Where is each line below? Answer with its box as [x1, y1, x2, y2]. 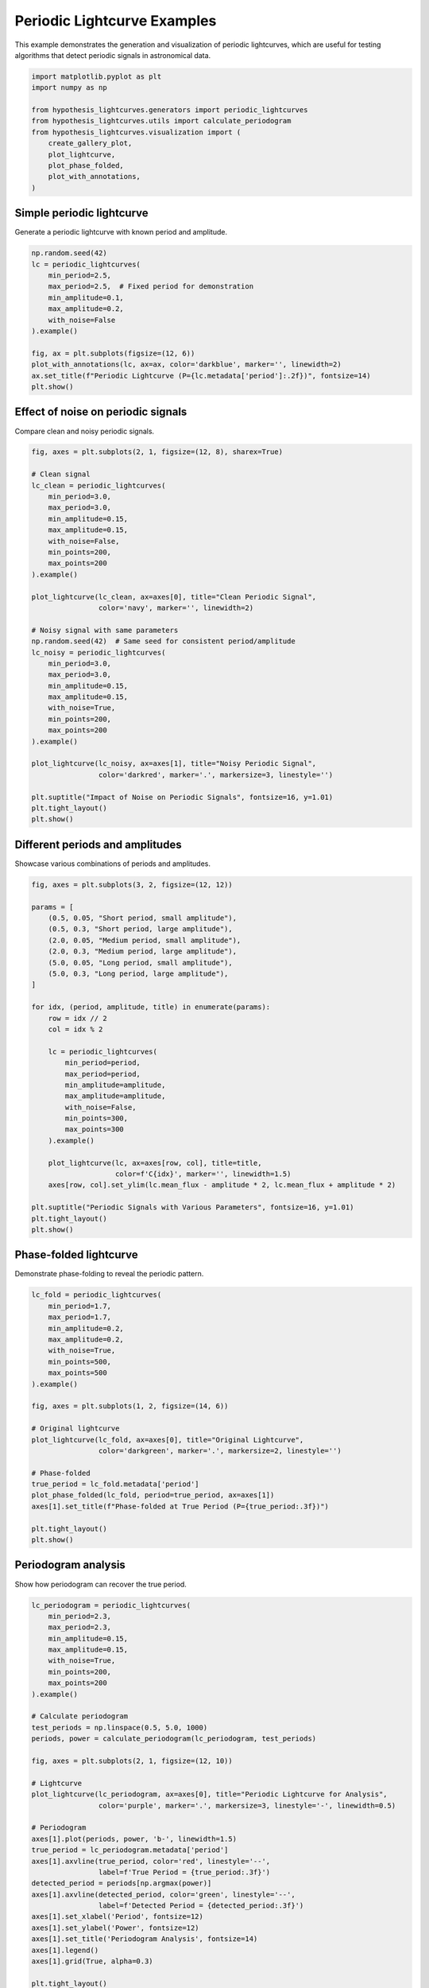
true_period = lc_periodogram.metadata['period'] [31, 1846, 229, 1854]
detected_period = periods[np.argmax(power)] [31, 1879, 212, 1888]
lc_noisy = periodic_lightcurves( [31, 648, 166, 657]
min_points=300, [64, 1114, 129, 1123]
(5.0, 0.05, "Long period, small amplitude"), [48, 958, 234, 967]
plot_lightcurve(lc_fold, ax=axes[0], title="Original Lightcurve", [31, 1435, 304, 1444]
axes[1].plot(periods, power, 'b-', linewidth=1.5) [31, 1834, 238, 1843]
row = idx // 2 [48, 1014, 107, 1023]
